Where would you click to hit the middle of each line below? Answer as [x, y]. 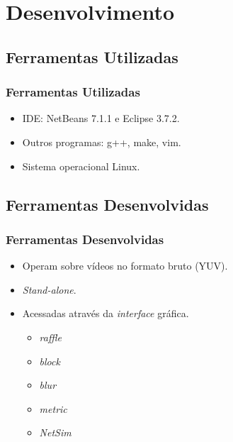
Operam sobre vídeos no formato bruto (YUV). [125, 266]
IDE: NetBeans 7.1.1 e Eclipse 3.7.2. [101, 118]
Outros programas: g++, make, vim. [102, 142]
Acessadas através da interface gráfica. [106, 313]
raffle [50, 337]
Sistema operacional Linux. [81, 166]
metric [53, 408]
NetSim [55, 432]
